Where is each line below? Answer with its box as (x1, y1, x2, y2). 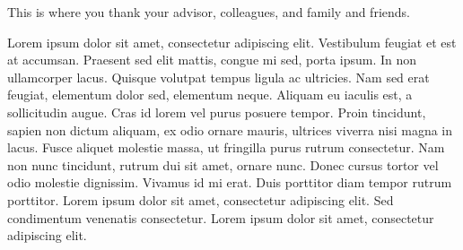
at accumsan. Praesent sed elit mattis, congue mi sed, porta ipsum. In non (7, 50, 417, 69)
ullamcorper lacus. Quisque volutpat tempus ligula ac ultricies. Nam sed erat (7, 67, 430, 86)
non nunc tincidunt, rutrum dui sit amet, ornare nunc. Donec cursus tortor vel (7, 155, 439, 174)
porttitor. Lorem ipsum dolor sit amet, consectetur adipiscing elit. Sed (7, 190, 394, 209)
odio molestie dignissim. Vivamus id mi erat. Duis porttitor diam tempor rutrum (7, 173, 452, 192)
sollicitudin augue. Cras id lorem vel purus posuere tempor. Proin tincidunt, (7, 102, 426, 121)
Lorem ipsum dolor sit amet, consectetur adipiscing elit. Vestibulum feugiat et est (7, 32, 457, 51)
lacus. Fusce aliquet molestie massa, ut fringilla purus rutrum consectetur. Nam (7, 138, 445, 157)
